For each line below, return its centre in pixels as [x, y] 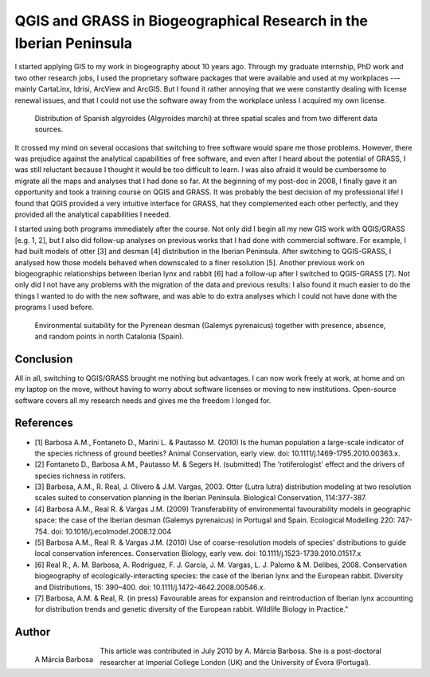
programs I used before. [55, 307]
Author [33, 632]
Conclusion [44, 359]
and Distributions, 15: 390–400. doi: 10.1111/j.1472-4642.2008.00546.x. [150, 587]
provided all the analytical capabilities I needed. [93, 214]
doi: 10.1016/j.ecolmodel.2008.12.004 [111, 531]
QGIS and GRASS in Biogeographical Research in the [192, 21]
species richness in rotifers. [80, 475]
